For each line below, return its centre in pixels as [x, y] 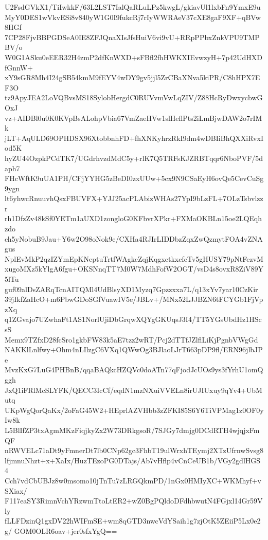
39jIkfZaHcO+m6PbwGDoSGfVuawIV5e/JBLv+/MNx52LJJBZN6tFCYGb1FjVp [134, 299]
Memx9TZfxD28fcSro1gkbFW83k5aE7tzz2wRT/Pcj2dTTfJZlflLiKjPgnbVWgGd [131, 339]
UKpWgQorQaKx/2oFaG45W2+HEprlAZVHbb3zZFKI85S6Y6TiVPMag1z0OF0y [134, 410]
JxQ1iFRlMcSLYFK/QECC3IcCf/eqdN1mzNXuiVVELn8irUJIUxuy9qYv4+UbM [133, 390]
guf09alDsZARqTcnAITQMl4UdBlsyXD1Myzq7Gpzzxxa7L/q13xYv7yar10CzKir [131, 289]
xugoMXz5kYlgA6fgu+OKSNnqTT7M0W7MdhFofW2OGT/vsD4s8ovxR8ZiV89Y [134, 269]
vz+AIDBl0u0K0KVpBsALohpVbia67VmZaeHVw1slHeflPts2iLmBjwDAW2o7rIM [133, 118]
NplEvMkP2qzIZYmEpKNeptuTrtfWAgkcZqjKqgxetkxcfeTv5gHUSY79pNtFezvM [134, 258]
